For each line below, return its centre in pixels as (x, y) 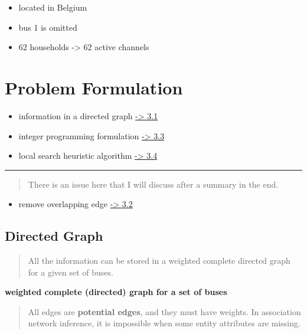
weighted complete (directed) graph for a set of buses (116, 292)
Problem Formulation (94, 87)
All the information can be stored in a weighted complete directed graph (159, 261)
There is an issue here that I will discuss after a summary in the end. (153, 184)
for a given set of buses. (71, 272)
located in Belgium (53, 7)
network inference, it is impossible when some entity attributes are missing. (164, 323)
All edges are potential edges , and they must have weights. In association (164, 311)
